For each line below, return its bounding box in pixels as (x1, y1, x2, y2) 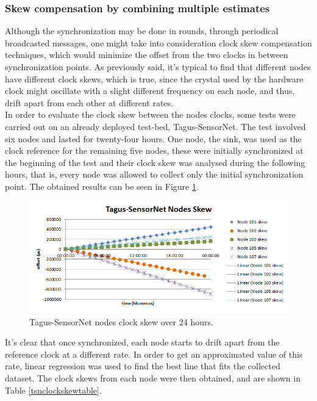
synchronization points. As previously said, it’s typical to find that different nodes (5, 60, 311, 73)
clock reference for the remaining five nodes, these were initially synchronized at (5, 144, 304, 157)
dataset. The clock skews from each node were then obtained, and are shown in (5, 371, 301, 384)
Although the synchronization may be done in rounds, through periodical (5, 24, 279, 37)
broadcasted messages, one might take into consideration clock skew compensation (5, 36, 312, 49)
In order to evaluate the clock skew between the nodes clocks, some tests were (5, 108, 296, 121)
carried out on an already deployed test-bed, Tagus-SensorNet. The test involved (5, 120, 306, 132)
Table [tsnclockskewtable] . (5, 383, 102, 396)
